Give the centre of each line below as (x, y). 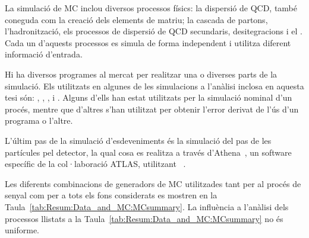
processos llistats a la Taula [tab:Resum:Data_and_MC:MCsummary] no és (144, 218)
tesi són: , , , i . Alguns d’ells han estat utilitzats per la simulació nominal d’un (149, 97)
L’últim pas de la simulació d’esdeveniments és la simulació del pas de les (138, 140)
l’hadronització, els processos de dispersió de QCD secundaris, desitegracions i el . (154, 31)
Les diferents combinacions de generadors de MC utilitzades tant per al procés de (153, 183)
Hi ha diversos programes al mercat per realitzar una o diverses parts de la (141, 74)
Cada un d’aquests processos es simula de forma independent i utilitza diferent (148, 42)
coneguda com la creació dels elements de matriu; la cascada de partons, (136, 19)
